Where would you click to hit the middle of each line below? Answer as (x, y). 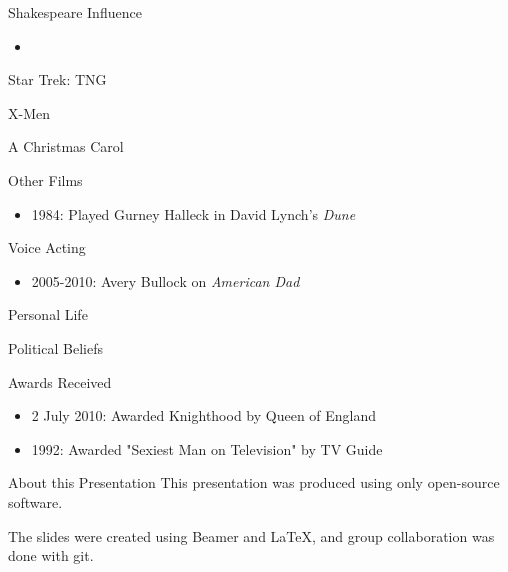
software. (35, 501)
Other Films (45, 179)
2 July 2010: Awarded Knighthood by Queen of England (204, 415)
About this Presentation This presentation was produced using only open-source (254, 482)
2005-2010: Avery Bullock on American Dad (165, 280)
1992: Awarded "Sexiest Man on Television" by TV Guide (207, 448)
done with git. (51, 555)
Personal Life (48, 314)
